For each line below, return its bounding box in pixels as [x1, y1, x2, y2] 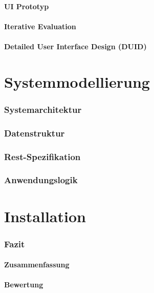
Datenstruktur [4, 126, 65, 139]
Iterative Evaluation [4, 21, 76, 31]
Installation [4, 205, 86, 226]
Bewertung [4, 279, 43, 290]
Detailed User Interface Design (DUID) [4, 41, 147, 51]
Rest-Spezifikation [4, 150, 81, 163]
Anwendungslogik [4, 173, 78, 186]
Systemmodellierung [4, 71, 150, 92]
